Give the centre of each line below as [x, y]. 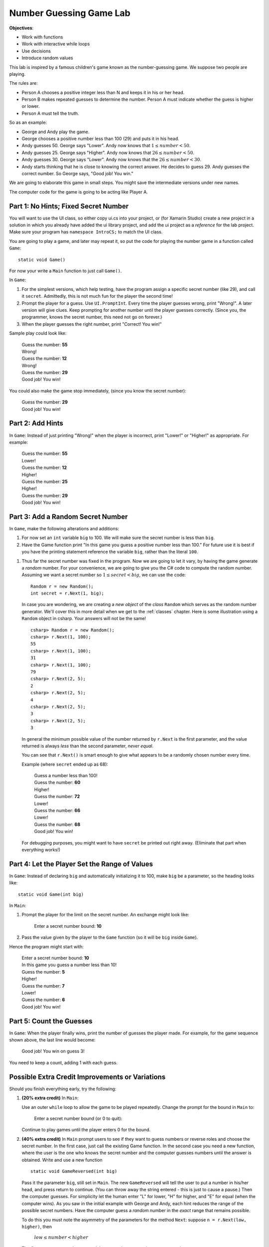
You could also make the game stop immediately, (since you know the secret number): [98, 391]
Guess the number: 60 [57, 783]
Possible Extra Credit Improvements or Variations [87, 1077]
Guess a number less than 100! [66, 776]
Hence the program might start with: [47, 946]
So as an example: [28, 123]
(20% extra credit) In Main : [50, 1098]
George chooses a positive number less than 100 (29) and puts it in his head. [100, 139]
